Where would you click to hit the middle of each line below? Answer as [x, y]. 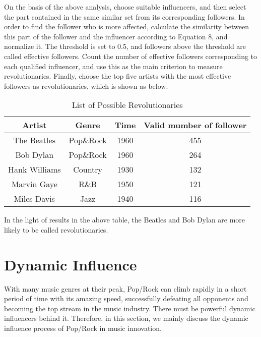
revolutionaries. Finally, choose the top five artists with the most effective [118, 76]
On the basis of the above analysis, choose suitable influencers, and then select [125, 7]
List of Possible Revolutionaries [127, 105]
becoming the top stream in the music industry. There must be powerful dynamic [130, 308]
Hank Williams [35, 170]
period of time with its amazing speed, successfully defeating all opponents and [126, 298]
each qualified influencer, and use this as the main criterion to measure [113, 66]
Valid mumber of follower [195, 125]
